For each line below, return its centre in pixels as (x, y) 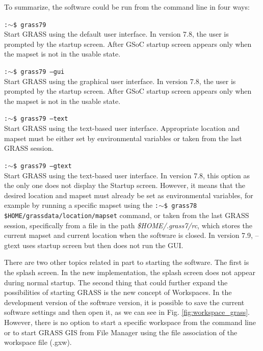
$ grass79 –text (41, 119)
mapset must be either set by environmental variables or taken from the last (123, 138)
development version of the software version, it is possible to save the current (124, 302)
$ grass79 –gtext (43, 166)
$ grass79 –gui (39, 72)
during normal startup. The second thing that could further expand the (116, 282)
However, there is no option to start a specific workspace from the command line (130, 322)
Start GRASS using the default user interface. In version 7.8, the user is (116, 34)
